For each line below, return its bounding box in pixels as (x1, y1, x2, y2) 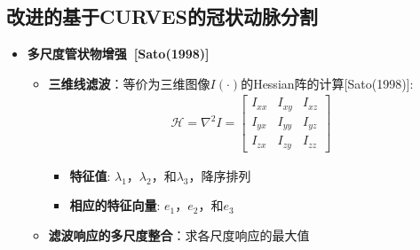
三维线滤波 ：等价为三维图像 (48, 74, 210, 92)
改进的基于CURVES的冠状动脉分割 (6, 3, 319, 30)
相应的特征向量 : (69, 196, 161, 215)
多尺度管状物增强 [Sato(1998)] (27, 44, 210, 63)
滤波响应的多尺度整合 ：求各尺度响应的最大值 (48, 226, 310, 245)
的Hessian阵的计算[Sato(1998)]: (241, 74, 414, 92)
